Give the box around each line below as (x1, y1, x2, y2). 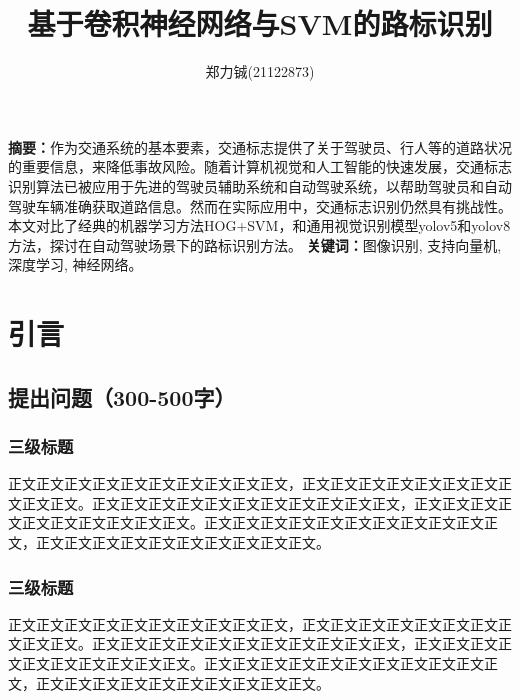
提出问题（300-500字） (8, 381, 236, 412)
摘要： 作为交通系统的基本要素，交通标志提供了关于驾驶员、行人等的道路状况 (8, 136, 512, 157)
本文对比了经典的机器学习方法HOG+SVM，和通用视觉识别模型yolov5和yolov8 (8, 215, 511, 236)
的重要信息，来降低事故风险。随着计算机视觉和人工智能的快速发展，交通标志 (8, 156, 512, 177)
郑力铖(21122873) (205, 61, 315, 82)
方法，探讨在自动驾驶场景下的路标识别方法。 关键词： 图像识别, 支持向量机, (8, 234, 502, 255)
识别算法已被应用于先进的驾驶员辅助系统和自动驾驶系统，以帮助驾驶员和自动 (8, 175, 512, 196)
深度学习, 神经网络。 (8, 254, 143, 275)
